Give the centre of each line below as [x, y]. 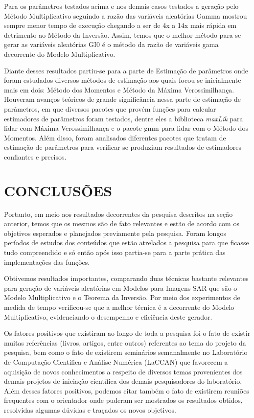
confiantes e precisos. [35, 156]
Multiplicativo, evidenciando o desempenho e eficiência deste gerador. [108, 316]
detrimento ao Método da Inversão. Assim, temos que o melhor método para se [123, 35]
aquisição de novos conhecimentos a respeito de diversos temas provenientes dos [123, 371]
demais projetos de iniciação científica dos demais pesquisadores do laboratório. [123, 381]
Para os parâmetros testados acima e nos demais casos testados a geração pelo [121, 6]
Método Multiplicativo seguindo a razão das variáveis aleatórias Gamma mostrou [126, 15]
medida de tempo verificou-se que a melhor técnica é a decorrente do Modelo [119, 307]
